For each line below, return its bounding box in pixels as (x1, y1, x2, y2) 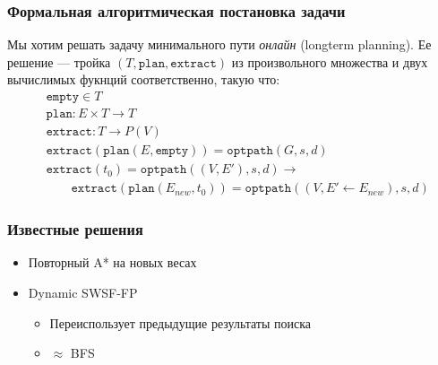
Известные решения (7, 218, 143, 240)
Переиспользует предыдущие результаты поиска (49, 313, 312, 332)
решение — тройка (7, 52, 111, 71)
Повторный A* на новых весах (28, 253, 197, 272)
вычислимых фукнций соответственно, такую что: (7, 70, 280, 89)
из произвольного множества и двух (231, 52, 428, 71)
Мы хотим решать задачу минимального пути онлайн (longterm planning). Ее (7, 35, 432, 54)
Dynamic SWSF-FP (28, 283, 138, 301)
